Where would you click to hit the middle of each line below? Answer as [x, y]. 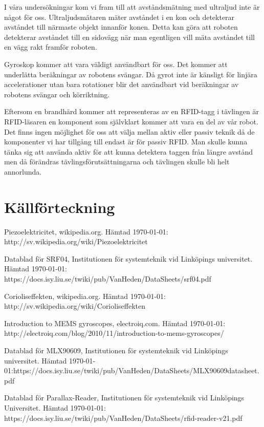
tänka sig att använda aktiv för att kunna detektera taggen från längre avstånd [129, 151]
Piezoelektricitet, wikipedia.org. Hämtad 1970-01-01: [86, 231]
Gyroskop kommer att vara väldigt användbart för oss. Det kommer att [116, 64]
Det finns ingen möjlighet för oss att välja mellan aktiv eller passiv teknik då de [129, 131]
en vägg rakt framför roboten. [51, 47]
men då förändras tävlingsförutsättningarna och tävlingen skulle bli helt [117, 162]
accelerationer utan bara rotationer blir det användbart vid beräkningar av [122, 84]
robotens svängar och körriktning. [57, 94]
